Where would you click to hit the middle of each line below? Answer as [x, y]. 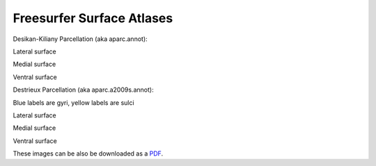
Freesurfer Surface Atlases [93, 18]
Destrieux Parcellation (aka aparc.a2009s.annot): [83, 90]
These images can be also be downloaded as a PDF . [88, 153]
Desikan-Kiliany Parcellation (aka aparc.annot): [80, 39]
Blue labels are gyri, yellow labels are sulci [74, 102]
